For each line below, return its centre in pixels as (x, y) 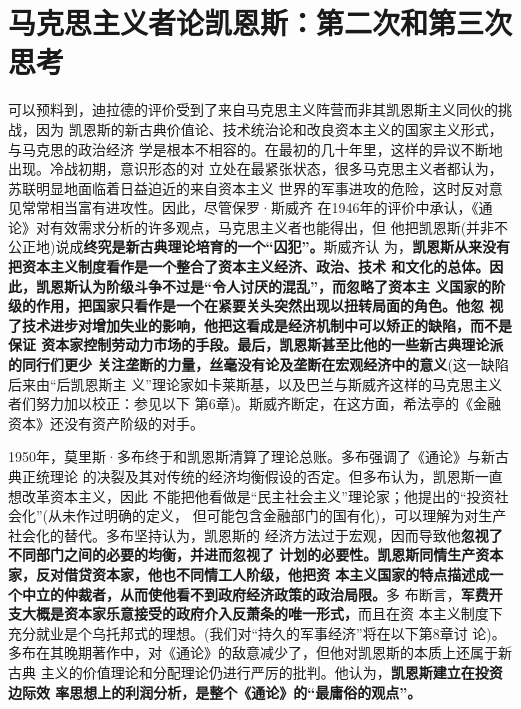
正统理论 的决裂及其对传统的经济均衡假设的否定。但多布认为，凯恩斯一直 (262, 476)
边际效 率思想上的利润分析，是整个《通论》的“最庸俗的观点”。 (215, 691)
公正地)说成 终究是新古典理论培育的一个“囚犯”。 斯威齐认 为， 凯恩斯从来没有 (259, 246)
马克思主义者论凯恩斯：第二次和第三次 (260, 22)
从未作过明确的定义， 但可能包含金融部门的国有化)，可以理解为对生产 (277, 515)
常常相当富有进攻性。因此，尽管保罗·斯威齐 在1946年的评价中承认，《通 (257, 207)
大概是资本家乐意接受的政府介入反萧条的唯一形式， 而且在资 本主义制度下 (262, 613)
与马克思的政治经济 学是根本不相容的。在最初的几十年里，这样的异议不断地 (255, 148)
